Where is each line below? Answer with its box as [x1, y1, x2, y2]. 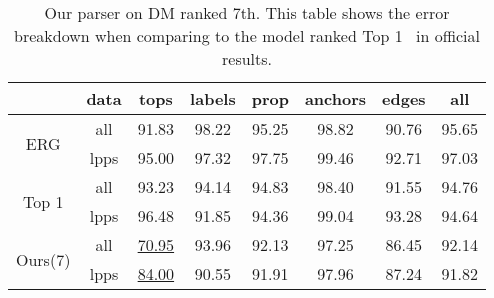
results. [222, 47, 273, 70]
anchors [304, 87, 367, 110]
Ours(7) [16, 247, 71, 271]
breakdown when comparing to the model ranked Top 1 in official [14, 24, 480, 47]
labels [190, 87, 236, 110]
